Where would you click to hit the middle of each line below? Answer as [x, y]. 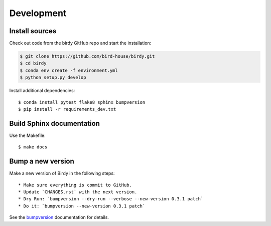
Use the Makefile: [28, 135]
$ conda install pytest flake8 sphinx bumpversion [82, 102]
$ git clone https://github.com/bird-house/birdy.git [87, 56]
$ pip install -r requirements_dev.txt [67, 109]
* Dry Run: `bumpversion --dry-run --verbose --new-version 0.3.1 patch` [111, 199]
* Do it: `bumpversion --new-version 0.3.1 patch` [82, 206]
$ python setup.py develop [53, 78]
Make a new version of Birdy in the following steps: [62, 173]
